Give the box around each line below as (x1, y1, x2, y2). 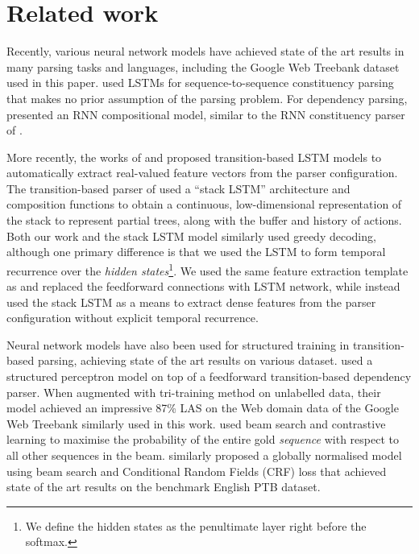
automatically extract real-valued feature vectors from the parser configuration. (6, 164, 398, 181)
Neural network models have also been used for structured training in (6, 336, 350, 353)
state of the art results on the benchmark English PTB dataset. (6, 478, 321, 495)
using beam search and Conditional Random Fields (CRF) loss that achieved (6, 462, 387, 479)
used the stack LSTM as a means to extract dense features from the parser (6, 293, 376, 310)
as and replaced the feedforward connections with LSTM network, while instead (6, 278, 400, 295)
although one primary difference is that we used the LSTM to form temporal (6, 243, 386, 260)
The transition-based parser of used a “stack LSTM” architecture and (6, 180, 351, 196)
